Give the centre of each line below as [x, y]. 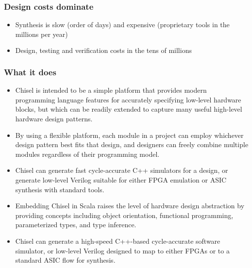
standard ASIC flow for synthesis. [65, 260]
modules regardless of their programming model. [87, 154]
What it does [30, 72]
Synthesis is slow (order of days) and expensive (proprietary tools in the [122, 25]
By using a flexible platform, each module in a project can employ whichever [129, 135]
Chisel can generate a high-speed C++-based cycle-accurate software [118, 241]
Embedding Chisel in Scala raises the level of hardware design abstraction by [130, 206]
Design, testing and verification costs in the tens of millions [103, 50]
